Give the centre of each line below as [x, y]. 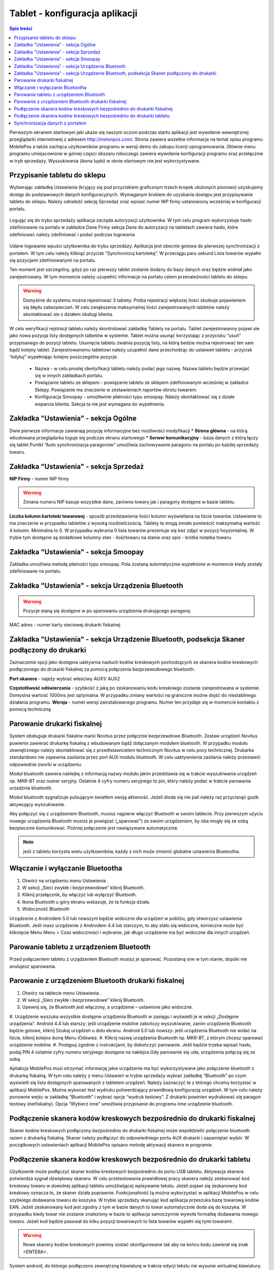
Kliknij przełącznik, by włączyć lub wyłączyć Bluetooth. [79, 895]
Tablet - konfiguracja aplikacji [74, 13]
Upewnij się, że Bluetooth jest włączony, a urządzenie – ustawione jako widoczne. [108, 1007]
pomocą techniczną [30, 709]
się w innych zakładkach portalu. [69, 375]
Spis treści [21, 28]
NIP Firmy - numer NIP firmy [39, 479]
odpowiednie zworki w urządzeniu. [46, 764]
